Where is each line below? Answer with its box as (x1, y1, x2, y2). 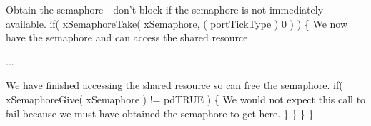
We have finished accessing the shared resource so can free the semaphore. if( (6, 78, 343, 93)
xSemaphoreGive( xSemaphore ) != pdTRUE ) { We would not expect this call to (6, 91, 366, 106)
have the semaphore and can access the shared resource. (6, 30, 251, 45)
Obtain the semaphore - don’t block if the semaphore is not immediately (6, 2, 324, 16)
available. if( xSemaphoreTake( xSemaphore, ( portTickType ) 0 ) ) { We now (6, 16, 348, 31)
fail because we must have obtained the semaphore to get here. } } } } (6, 105, 314, 120)
